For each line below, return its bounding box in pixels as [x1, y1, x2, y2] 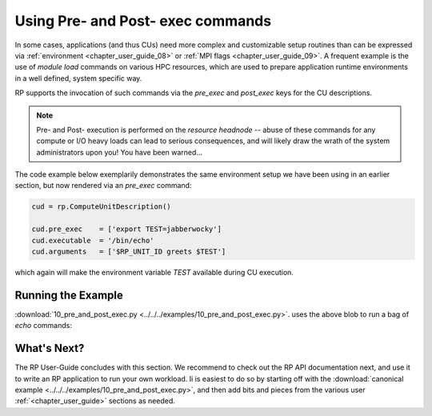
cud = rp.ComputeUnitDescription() [31, 202, 171, 211]
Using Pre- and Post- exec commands [14, 12, 272, 30]
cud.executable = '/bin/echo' [31, 236, 155, 245]
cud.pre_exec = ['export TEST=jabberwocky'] [31, 225, 222, 234]
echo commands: [14, 321, 72, 330]
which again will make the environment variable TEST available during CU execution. [14, 267, 294, 277]
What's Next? [14, 342, 85, 355]
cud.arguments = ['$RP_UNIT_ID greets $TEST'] [31, 247, 226, 256]
